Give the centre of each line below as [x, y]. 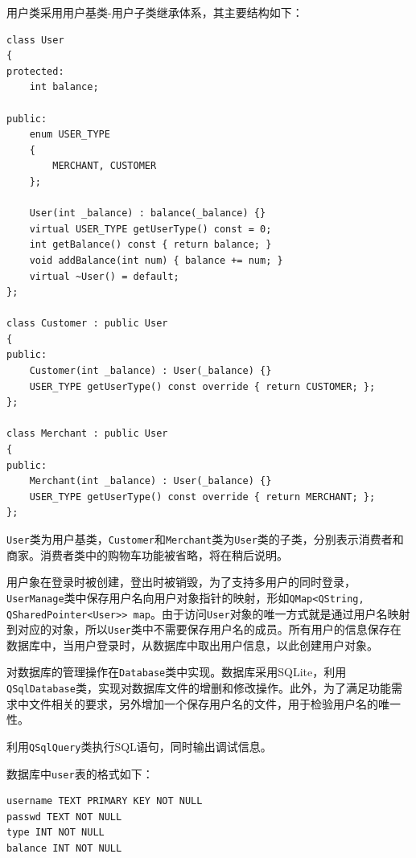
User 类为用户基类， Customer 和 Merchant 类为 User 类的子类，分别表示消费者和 [205, 539]
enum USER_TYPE [70, 135]
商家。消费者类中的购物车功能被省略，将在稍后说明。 [147, 554]
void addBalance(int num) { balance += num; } [156, 260]
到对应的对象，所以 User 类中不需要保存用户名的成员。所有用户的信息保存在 [204, 629]
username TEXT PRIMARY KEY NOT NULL [105, 801]
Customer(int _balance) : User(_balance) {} [150, 371]
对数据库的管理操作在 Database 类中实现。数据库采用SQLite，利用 [177, 672]
